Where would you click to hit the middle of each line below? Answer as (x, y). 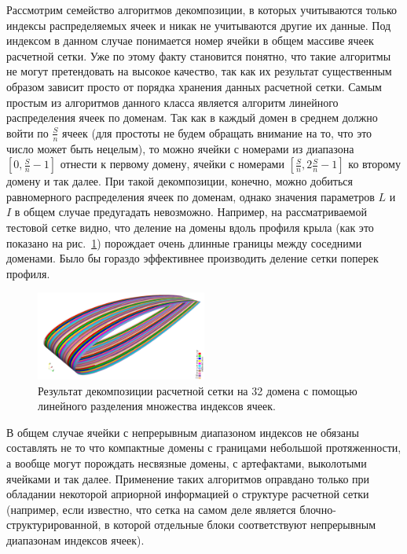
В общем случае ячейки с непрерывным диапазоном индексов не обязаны (183, 432)
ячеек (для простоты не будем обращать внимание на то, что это (217, 132)
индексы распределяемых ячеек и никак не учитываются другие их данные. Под (199, 25)
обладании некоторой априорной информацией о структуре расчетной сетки (188, 494)
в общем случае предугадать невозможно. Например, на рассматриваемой (191, 212)
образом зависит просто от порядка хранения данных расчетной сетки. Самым (194, 86)
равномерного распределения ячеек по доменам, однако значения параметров (191, 196)
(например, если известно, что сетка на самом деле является (151, 509)
